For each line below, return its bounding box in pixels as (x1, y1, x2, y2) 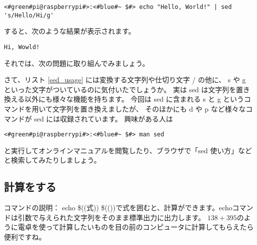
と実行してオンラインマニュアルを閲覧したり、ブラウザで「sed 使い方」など (4, 145, 252, 155)
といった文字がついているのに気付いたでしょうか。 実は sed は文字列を (4, 84, 236, 94)
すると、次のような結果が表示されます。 (4, 26, 136, 36)
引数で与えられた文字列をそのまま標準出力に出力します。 (17, 212, 205, 222)
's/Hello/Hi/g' (4, 11, 54, 19)
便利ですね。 (4, 231, 46, 242)
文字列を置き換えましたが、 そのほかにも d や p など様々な (52, 103, 246, 114)
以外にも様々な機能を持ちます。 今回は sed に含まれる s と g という (24, 94, 244, 104)
